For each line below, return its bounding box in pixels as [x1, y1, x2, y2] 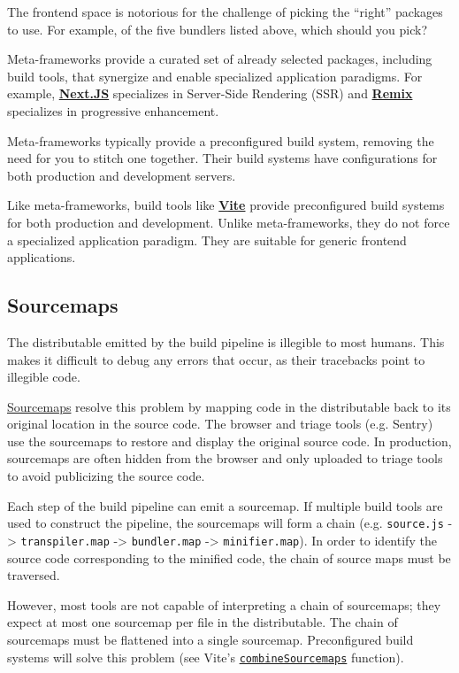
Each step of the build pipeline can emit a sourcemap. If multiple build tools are [7, 496, 443, 514]
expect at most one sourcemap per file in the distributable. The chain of [7, 613, 398, 631]
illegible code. [7, 367, 80, 386]
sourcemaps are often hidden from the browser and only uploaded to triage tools [7, 449, 443, 468]
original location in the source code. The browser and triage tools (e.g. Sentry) [7, 414, 433, 433]
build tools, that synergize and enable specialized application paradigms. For [7, 66, 423, 85]
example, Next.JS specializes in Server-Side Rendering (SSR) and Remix [7, 84, 413, 103]
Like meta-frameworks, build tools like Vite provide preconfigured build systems [7, 196, 445, 214]
